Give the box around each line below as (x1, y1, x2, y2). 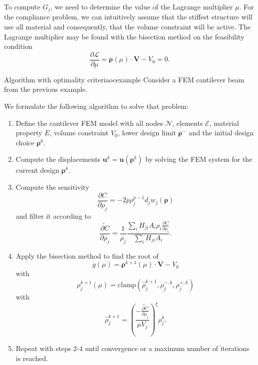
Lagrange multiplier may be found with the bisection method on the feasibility (4, 31, 245, 41)
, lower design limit (117, 127, 176, 138)
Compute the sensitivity (15, 182, 89, 192)
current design (15, 165, 59, 175)
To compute (4, 1, 40, 11)
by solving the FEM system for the (145, 154, 253, 164)
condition (4, 41, 32, 51)
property (15, 127, 42, 138)
